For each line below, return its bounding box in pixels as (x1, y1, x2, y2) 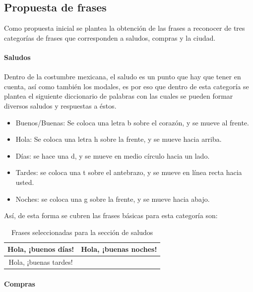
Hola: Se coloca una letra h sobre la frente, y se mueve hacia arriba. (15, 134, 222, 144)
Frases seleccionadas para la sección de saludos (11, 227, 153, 237)
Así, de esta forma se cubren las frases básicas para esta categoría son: (4, 210, 218, 221)
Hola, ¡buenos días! (7, 244, 74, 254)
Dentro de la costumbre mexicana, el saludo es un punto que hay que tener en (4, 71, 241, 82)
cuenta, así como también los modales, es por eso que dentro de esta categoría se (4, 81, 249, 91)
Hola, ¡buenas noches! (81, 244, 157, 254)
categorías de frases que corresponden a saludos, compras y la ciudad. (4, 32, 216, 43)
